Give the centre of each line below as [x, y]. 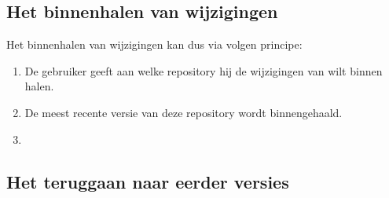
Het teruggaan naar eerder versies [148, 181]
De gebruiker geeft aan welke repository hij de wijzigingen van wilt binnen [204, 70]
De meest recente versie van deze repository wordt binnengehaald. [183, 112]
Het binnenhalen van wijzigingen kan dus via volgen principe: [154, 44]
